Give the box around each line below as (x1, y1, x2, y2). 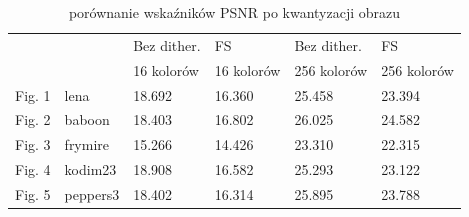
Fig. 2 (15, 109, 51, 130)
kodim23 (64, 159, 117, 180)
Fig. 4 (15, 159, 51, 180)
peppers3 (64, 183, 120, 204)
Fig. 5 (15, 183, 51, 204)
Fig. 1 (15, 84, 51, 105)
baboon (64, 109, 110, 130)
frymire (64, 134, 110, 155)
